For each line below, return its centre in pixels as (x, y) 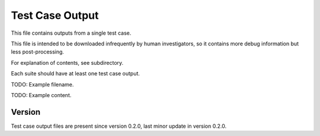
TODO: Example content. (41, 95)
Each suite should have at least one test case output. (76, 74)
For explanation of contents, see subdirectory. (67, 62)
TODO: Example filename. (42, 84)
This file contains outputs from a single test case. (71, 33)
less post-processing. (38, 52)
